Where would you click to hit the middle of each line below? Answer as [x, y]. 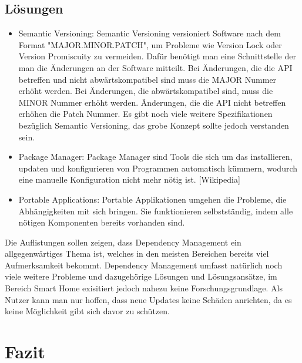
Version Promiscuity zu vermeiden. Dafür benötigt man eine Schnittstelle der [157, 56]
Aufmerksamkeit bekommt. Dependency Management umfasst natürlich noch [144, 265]
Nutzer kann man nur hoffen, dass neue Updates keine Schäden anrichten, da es [148, 299]
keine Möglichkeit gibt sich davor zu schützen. [87, 311]
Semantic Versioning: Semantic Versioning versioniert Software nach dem [150, 33]
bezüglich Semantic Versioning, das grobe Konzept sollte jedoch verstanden [154, 125]
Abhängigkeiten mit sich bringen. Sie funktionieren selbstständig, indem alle [156, 211]
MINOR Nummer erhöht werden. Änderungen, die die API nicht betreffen [152, 102]
